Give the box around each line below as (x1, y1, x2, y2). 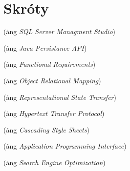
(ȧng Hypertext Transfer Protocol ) (3, 108, 105, 118)
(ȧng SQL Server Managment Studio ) (3, 26, 116, 37)
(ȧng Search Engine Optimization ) (3, 157, 106, 167)
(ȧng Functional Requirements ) (3, 59, 96, 69)
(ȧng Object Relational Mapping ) (3, 75, 101, 85)
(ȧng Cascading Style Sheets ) (3, 124, 89, 134)
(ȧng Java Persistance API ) (3, 42, 87, 53)
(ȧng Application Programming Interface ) (3, 141, 127, 151)
